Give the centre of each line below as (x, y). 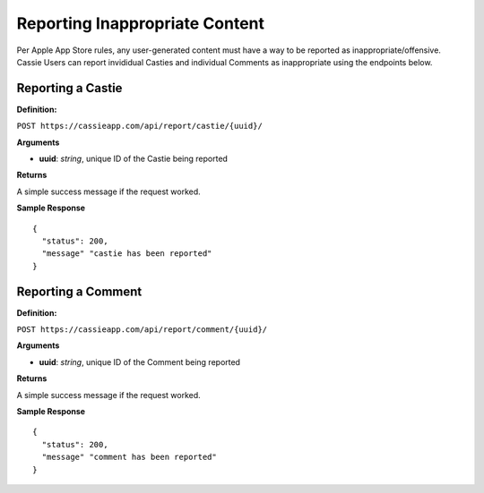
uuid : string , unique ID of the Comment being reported (140, 361)
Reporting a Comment (79, 291)
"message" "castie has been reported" (127, 254)
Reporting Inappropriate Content (140, 23)
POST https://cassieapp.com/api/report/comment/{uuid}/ (142, 330)
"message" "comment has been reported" (129, 457)
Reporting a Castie (69, 88)
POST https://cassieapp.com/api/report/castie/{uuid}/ (140, 126)
